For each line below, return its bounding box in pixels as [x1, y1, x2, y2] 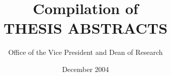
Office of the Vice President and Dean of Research [8, 47, 163, 57]
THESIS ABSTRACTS [3, 18, 168, 38]
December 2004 [62, 63, 109, 74]
